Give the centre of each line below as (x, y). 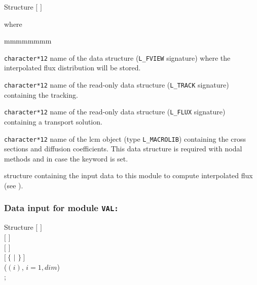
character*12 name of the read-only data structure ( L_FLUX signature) (115, 112)
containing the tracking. (41, 94)
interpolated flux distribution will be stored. (72, 68)
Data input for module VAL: (61, 208)
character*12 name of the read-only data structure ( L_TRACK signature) (117, 85)
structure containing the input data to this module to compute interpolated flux (128, 175)
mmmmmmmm (28, 41)
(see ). (14, 185)
